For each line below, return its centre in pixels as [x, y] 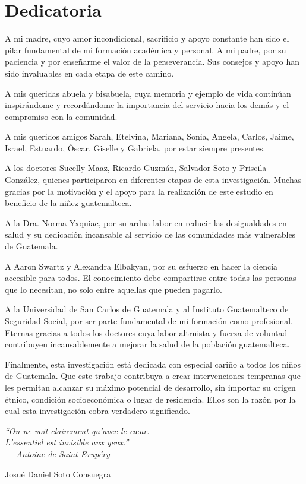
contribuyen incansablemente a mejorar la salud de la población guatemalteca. [147, 344]
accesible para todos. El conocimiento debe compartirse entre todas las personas [151, 278]
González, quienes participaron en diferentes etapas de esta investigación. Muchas [153, 180]
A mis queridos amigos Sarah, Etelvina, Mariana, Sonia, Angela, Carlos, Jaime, [149, 136]
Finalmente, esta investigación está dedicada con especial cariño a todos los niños [153, 364]
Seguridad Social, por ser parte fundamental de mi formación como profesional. [149, 321]
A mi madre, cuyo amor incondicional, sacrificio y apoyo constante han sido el [147, 38]
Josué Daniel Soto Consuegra [58, 474]
